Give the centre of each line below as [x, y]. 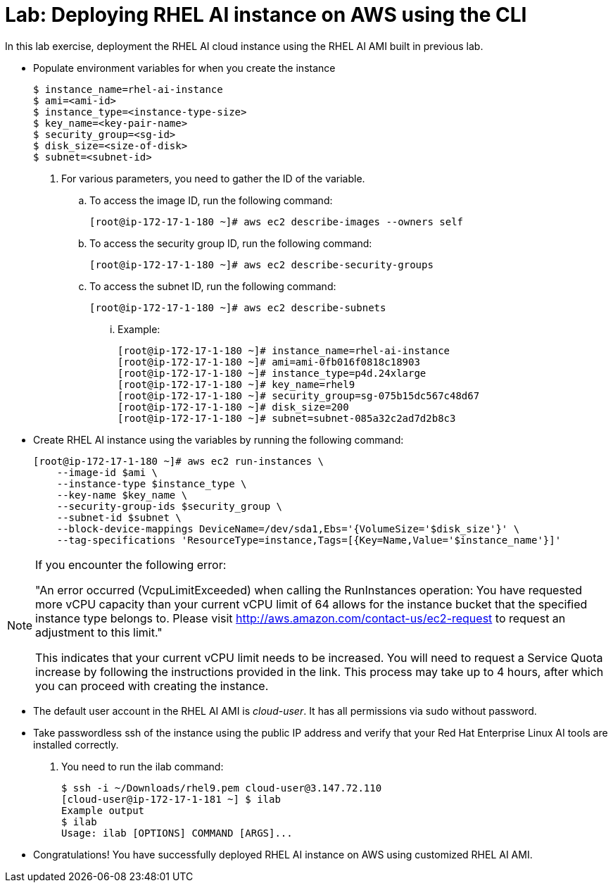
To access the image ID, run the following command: [211, 200]
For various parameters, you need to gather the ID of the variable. [213, 178]
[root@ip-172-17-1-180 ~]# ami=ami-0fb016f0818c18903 [269, 362]
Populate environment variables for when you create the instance [184, 68]
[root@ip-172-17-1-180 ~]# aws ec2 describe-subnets [238, 307]
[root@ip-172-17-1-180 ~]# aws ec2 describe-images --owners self [277, 221]
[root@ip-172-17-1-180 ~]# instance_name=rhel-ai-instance [284, 350]
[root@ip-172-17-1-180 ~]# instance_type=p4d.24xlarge [272, 373]
